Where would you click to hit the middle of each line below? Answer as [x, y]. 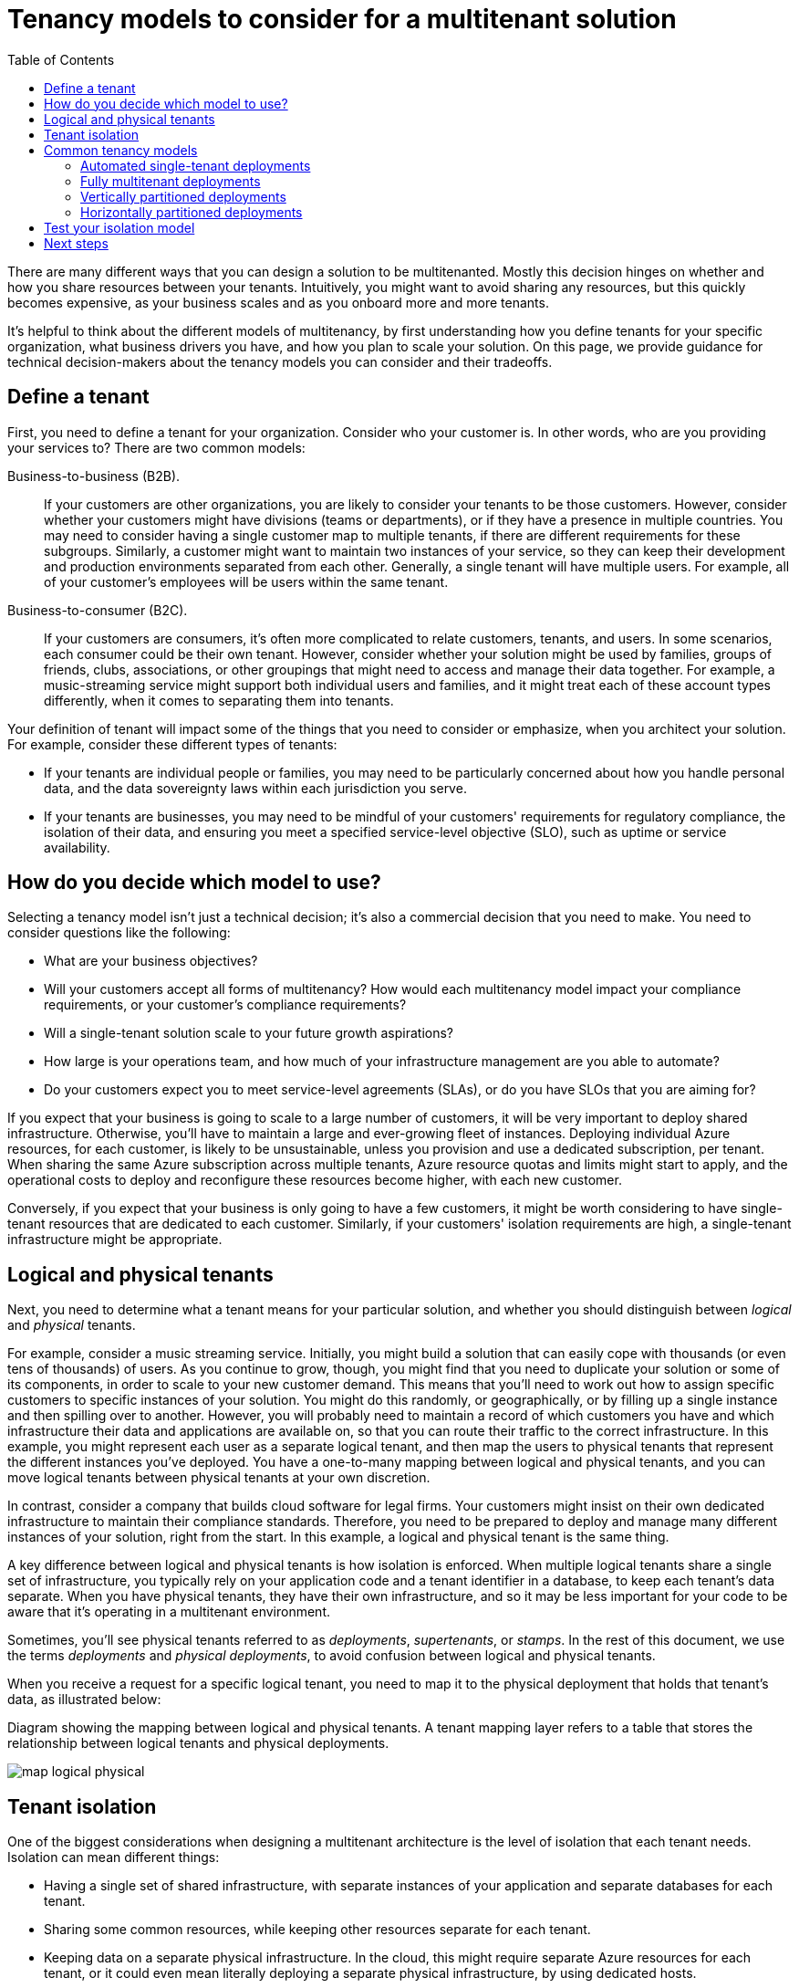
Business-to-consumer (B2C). [98, 610]
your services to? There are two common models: [156, 447]
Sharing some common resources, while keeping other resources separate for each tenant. [317, 1930]
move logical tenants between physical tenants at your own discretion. [219, 1478]
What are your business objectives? [151, 961]
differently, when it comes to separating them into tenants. [219, 700]
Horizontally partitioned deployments [192, 212]
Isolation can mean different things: [114, 1857]
